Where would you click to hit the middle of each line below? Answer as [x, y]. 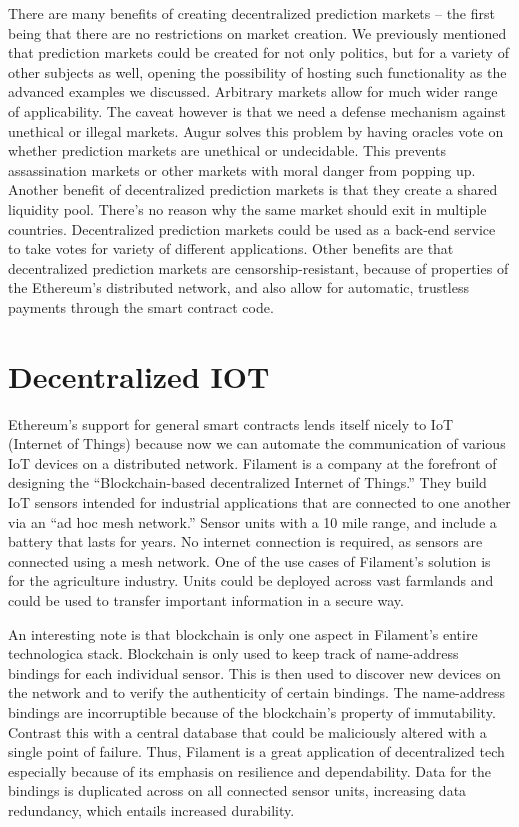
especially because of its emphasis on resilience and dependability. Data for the [249, 770]
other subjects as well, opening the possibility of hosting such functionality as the [257, 71]
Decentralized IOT [139, 375]
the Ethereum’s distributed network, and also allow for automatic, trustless [238, 287]
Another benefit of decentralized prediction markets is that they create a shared [253, 189]
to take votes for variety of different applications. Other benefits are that [231, 248]
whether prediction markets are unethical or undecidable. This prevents [227, 150]
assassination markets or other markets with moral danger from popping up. [242, 169]
